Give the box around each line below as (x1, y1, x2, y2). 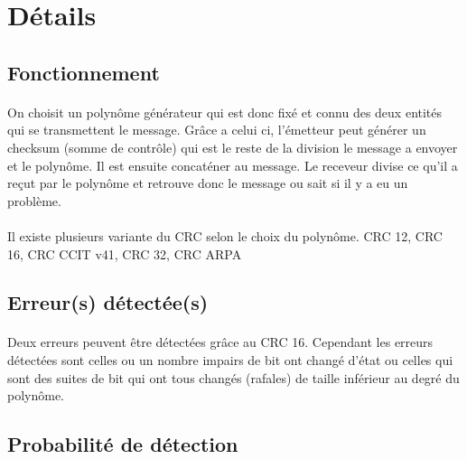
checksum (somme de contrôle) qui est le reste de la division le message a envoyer (7, 137, 458, 156)
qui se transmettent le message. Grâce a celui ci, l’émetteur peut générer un (7, 120, 426, 139)
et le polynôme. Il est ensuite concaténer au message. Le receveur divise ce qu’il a (7, 155, 458, 174)
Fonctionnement (7, 58, 160, 86)
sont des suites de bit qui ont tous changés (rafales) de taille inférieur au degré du (7, 368, 460, 387)
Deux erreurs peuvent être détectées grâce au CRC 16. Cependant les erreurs (7, 333, 434, 351)
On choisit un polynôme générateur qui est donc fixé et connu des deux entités (7, 102, 443, 121)
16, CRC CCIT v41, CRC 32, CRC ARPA (7, 244, 242, 263)
